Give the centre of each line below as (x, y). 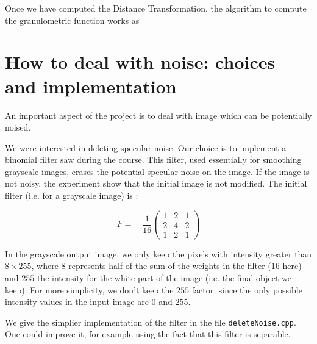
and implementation (91, 86)
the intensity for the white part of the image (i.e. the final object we (164, 278)
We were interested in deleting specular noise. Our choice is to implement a (146, 147)
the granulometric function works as (72, 20)
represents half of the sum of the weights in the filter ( (170, 266)
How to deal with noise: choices (140, 62)
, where (45, 266)
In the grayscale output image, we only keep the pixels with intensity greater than (158, 253)
